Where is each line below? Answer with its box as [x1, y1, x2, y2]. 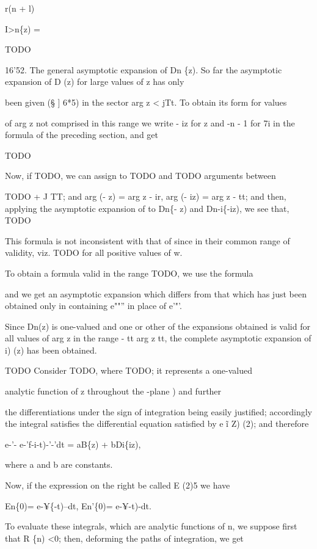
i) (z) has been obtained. [5, 343, 97, 356]
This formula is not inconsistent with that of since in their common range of [5, 234, 290, 247]
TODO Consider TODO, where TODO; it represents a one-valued [5, 364, 253, 377]
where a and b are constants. [5, 458, 113, 471]
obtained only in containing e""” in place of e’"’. [5, 299, 182, 312]
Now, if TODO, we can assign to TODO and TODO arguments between [5, 169, 276, 182]
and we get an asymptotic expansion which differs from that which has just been [5, 287, 307, 300]
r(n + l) [5, 2, 35, 14]
